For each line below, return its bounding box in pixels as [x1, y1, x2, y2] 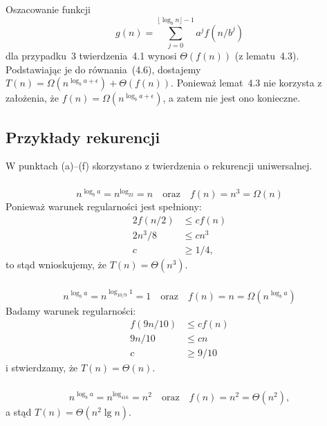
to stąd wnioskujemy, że [6, 257, 106, 272]
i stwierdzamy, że [6, 360, 78, 375]
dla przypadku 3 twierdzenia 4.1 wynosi [6, 48, 177, 63]
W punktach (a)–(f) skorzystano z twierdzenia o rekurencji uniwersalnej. [6, 158, 312, 173]
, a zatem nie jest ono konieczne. [162, 91, 301, 105]
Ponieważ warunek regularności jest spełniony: [6, 199, 202, 214]
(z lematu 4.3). [234, 48, 299, 63]
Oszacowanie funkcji [6, 2, 91, 17]
